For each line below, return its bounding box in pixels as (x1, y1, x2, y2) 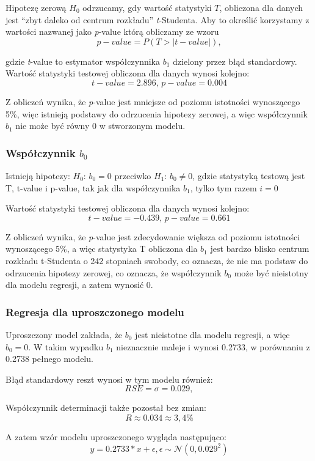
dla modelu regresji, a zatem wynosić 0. (5, 278, 153, 291)
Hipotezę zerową (5, 1, 67, 13)
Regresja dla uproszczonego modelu (5, 304, 184, 319)
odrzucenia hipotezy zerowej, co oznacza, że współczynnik (5, 266, 222, 279)
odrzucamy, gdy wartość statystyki (82, 1, 212, 13)
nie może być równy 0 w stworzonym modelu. (15, 119, 186, 132)
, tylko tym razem (190, 181, 257, 194)
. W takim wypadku (28, 340, 104, 353)
